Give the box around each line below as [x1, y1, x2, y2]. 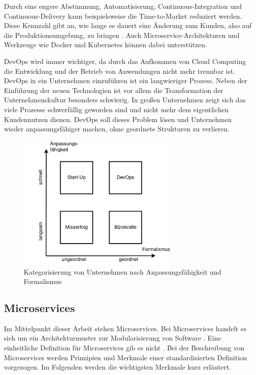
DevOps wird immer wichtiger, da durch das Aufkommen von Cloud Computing [4, 56, 246, 66]
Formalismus [24, 276, 62, 286]
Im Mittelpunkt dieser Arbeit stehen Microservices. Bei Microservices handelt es [4, 323, 247, 333]
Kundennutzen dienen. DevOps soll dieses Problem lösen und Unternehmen [4, 114, 232, 124]
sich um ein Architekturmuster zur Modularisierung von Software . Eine [4, 333, 221, 343]
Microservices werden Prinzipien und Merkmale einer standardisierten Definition [4, 352, 247, 362]
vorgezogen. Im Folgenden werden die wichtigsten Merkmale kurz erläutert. [4, 362, 231, 372]
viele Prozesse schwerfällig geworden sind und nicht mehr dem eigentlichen [4, 104, 229, 114]
